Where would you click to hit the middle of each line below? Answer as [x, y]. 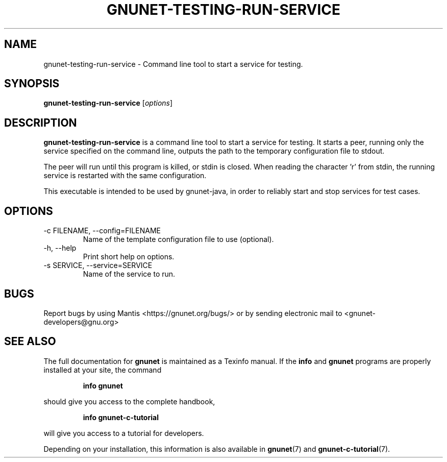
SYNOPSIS [32, 84]
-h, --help [60, 248]
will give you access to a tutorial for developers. [124, 433]
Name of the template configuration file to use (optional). [178, 239]
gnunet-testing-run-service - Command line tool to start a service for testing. [173, 64]
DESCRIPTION [41, 123]
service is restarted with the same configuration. [125, 176]
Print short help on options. [129, 257]
